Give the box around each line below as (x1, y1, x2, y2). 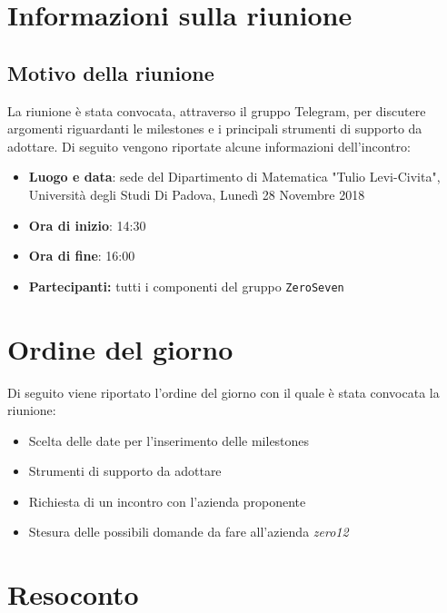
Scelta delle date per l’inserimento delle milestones (28, 430, 310, 450)
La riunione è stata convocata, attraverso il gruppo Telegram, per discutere (7, 101, 426, 120)
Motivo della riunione (7, 58, 214, 86)
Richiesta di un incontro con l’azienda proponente (28, 491, 306, 510)
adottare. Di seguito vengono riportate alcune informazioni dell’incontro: (7, 136, 411, 155)
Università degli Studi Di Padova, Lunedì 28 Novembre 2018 (28, 184, 365, 203)
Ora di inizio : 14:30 (28, 215, 146, 234)
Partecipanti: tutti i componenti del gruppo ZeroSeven (28, 276, 344, 295)
